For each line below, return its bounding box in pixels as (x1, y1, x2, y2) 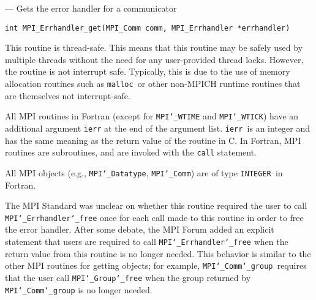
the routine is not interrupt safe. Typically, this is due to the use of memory (5, 65, 290, 78)
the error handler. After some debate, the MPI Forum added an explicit (5, 223, 274, 236)
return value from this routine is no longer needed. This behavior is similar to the (5, 247, 311, 260)
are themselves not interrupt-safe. (5, 89, 130, 102)
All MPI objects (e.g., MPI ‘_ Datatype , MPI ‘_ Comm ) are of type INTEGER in (5, 166, 283, 179)
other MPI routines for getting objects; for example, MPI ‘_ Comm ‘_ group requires (5, 259, 307, 272)
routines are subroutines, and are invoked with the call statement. (5, 146, 257, 159)
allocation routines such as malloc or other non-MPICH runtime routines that (5, 77, 301, 90)
